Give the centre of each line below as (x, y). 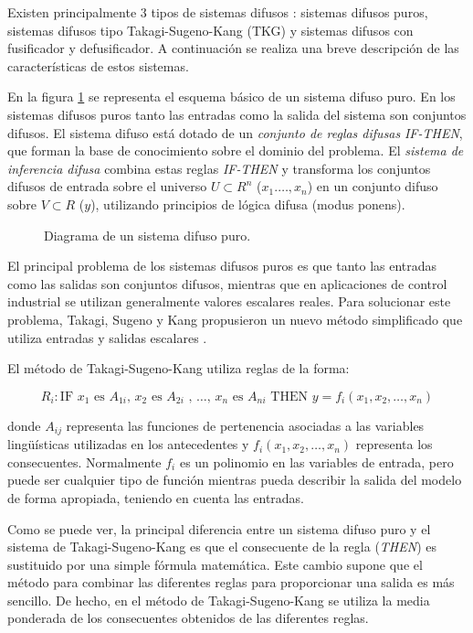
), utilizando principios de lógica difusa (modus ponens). (248, 204)
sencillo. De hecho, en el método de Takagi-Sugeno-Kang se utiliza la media (219, 600)
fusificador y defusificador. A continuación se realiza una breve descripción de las (233, 48)
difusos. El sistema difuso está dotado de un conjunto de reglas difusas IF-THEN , (235, 132)
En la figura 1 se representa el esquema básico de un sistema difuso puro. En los (231, 97)
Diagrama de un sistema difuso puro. (147, 235)
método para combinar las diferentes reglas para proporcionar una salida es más (231, 582)
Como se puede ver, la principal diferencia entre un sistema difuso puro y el (219, 528)
